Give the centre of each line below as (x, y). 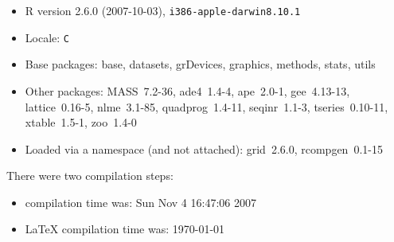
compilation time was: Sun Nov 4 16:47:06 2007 (140, 202)
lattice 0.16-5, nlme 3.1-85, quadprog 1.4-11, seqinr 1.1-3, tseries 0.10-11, (207, 106)
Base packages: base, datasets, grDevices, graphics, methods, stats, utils (200, 64)
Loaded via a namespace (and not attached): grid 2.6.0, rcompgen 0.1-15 (204, 148)
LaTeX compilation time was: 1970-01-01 (125, 229)
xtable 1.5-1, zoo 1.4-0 (81, 122)
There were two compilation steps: (90, 176)
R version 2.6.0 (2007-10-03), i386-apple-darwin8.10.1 (163, 10)
